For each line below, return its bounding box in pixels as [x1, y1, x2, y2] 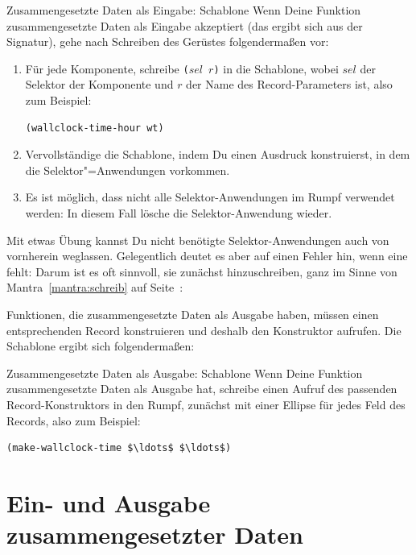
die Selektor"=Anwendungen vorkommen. [25, 161, 230, 178]
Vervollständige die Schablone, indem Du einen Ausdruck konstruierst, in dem [25, 146, 410, 163]
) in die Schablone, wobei [213, 60, 339, 77]
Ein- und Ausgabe [6, 486, 211, 519]
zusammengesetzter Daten [6, 518, 303, 551]
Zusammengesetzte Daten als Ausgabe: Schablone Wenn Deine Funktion [6, 364, 363, 381]
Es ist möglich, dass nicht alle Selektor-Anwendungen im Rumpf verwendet [25, 188, 395, 205]
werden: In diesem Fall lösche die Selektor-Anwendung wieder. [25, 205, 332, 221]
